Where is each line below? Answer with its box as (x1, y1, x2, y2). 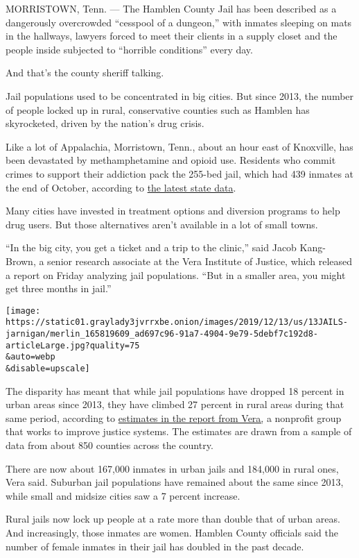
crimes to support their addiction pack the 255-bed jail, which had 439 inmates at (6, 166, 354, 180)
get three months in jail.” (6, 281, 112, 296)
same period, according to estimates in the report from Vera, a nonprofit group (6, 410, 342, 425)
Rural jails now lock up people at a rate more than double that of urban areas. (6, 511, 340, 526)
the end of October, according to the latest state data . (6, 180, 236, 194)
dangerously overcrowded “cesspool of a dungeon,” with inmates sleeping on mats (6, 15, 352, 29)
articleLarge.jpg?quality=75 (6, 340, 140, 350)
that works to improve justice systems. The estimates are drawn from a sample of (6, 424, 352, 439)
